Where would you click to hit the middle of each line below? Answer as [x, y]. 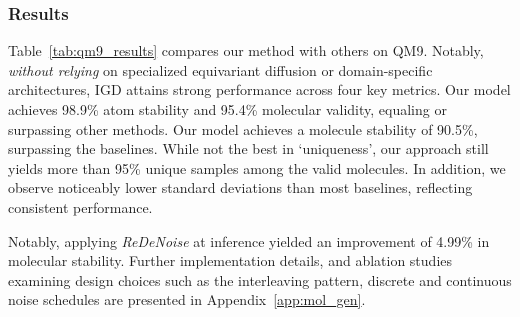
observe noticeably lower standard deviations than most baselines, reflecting [240, 187]
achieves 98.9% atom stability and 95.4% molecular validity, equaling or [227, 109]
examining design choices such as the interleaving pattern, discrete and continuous [260, 279]
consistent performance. [80, 206]
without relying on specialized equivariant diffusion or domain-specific [220, 69]
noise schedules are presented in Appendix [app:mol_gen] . [187, 299]
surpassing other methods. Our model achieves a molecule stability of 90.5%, [243, 128]
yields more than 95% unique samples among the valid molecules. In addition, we [257, 167]
